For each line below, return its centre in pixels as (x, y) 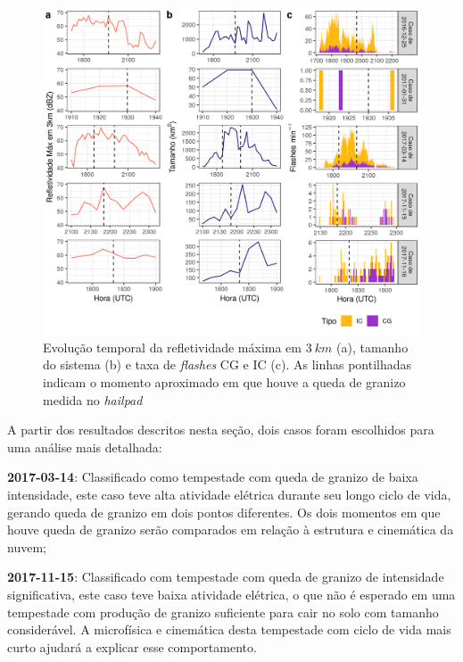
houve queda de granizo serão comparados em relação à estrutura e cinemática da (231, 530)
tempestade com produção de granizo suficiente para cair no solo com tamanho (223, 612)
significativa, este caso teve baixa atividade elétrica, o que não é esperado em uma (231, 594)
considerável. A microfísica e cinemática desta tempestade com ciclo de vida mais (229, 629)
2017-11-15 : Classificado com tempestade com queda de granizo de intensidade (226, 577)
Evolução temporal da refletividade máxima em (172, 347)
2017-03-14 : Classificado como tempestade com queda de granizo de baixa (213, 477)
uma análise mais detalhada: (85, 447)
